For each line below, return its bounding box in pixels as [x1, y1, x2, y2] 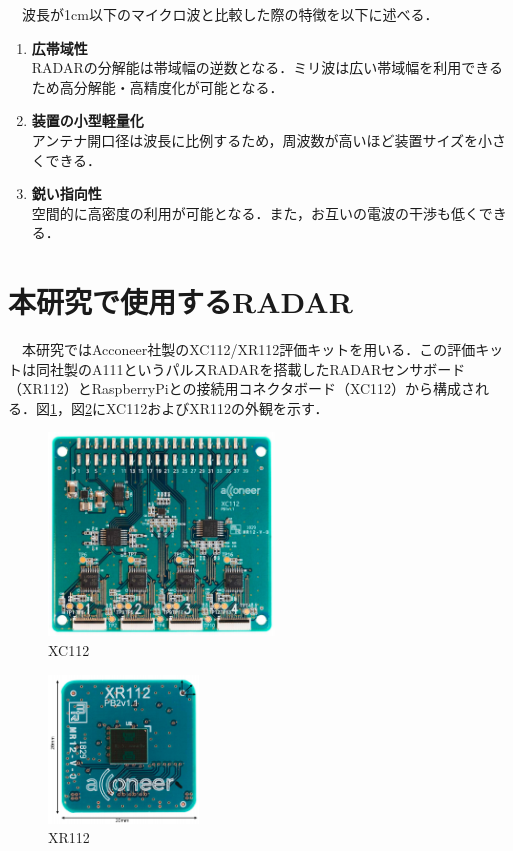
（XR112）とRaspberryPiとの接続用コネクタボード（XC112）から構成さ [8, 378, 476, 399]
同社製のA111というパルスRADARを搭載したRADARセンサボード [35, 358, 466, 379]
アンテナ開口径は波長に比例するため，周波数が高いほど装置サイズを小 [31, 129, 493, 150]
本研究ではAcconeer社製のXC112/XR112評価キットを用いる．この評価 [21, 339, 476, 360]
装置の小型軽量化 [31, 110, 144, 131]
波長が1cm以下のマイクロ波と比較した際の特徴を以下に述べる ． [21, 4, 439, 24]
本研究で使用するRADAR [8, 281, 353, 322]
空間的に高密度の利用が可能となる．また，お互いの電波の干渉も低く [31, 202, 479, 223]
